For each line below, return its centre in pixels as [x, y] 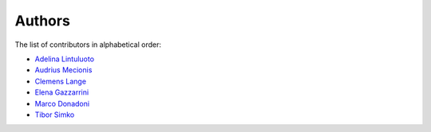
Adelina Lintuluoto [65, 59]
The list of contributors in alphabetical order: [88, 45]
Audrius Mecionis [63, 70]
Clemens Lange [61, 81]
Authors [43, 21]
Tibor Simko [55, 115]
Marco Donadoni [62, 103]
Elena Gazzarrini [62, 92]
